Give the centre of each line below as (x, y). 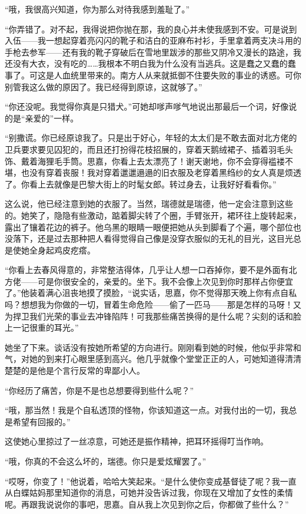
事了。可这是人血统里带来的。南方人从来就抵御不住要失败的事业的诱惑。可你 (153, 75)
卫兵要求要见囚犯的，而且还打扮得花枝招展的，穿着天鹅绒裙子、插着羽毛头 (149, 149)
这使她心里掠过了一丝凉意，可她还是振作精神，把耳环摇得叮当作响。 (137, 441)
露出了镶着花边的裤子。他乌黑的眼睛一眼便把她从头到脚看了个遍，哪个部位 (149, 227)
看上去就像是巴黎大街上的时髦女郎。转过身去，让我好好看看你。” (153, 184)
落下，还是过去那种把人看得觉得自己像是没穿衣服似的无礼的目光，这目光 (153, 238)
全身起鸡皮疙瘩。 (62, 250)
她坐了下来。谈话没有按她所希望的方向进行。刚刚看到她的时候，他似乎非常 (149, 347)
